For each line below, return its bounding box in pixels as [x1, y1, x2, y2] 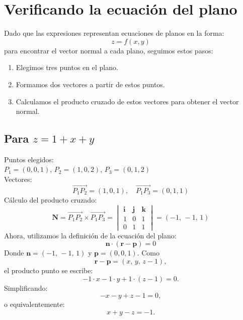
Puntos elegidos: [4, 154, 54, 164]
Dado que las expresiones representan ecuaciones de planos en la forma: [4, 28, 224, 38]
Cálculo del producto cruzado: [4, 194, 97, 205]
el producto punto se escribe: [4, 265, 93, 275]
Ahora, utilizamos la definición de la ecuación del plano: [4, 230, 177, 240]
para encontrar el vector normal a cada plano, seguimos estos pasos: [4, 45, 213, 55]
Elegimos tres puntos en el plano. [16, 62, 118, 73]
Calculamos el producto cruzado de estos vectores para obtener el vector [16, 96, 239, 106]
